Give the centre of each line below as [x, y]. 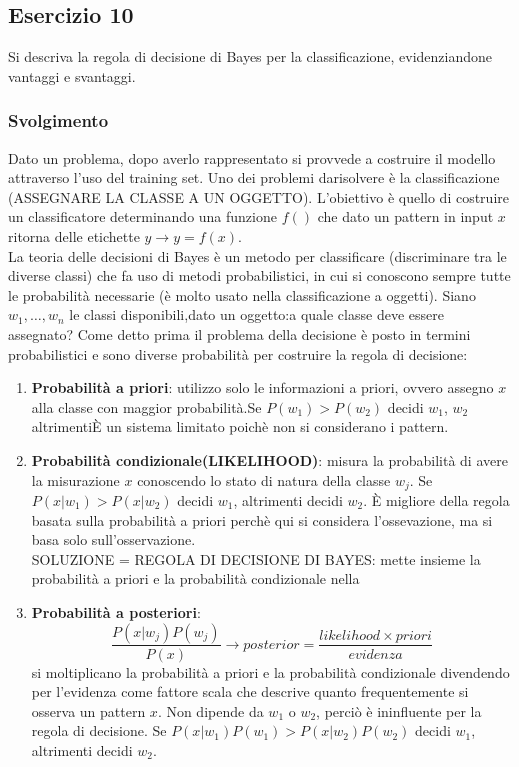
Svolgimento [58, 120]
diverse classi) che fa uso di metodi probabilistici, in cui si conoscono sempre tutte [259, 275]
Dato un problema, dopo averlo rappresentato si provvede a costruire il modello [252, 157]
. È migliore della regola [436, 499]
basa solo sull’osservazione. [113, 539]
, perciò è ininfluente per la [399, 710]
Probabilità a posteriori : [116, 611]
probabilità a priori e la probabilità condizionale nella [195, 578]
